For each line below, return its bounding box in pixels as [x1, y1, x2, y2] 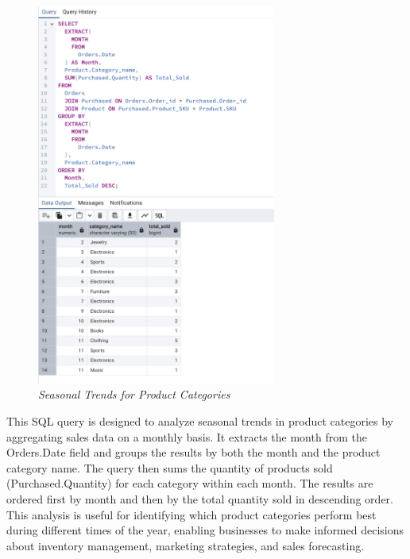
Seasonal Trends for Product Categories [38, 386, 230, 403]
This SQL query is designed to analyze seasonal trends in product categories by [6, 413, 393, 430]
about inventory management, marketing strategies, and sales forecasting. [6, 537, 365, 553]
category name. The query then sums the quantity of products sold [6, 459, 333, 476]
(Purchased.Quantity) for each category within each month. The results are [6, 475, 373, 492]
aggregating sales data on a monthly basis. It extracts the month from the [6, 428, 367, 445]
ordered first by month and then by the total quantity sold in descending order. [6, 491, 393, 507]
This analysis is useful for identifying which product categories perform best [6, 506, 377, 522]
